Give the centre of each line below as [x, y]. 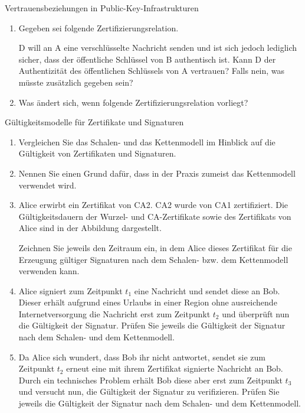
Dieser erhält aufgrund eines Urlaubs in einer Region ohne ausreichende [148, 302]
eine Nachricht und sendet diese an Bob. [207, 290]
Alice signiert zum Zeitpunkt [70, 290]
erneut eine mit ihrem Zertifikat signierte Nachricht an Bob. [175, 368]
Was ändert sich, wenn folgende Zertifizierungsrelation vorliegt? [133, 102]
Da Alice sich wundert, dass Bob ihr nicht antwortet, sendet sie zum [142, 357]
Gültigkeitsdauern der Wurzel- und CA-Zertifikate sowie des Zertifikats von [155, 216]
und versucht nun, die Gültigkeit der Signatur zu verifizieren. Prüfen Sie [149, 391]
